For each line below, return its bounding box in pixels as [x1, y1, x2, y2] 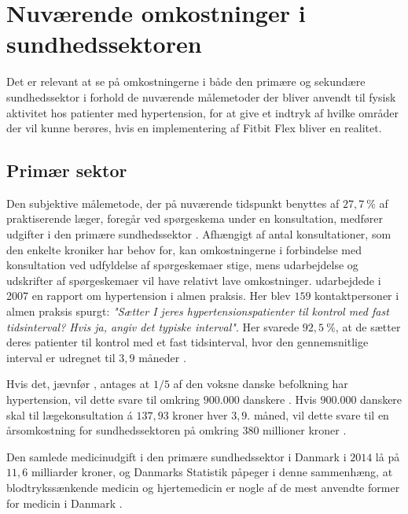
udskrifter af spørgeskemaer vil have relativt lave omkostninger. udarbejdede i [6, 272, 381, 288]
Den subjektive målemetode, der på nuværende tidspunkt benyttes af [6, 194, 340, 211]
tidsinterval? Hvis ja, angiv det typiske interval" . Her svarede [6, 318, 300, 335]
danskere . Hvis [243, 391, 317, 408]
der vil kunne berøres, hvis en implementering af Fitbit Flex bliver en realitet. [6, 120, 382, 136]
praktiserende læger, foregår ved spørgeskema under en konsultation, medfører [6, 210, 384, 227]
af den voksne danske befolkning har [173, 375, 348, 392]
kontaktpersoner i [314, 287, 399, 304]
